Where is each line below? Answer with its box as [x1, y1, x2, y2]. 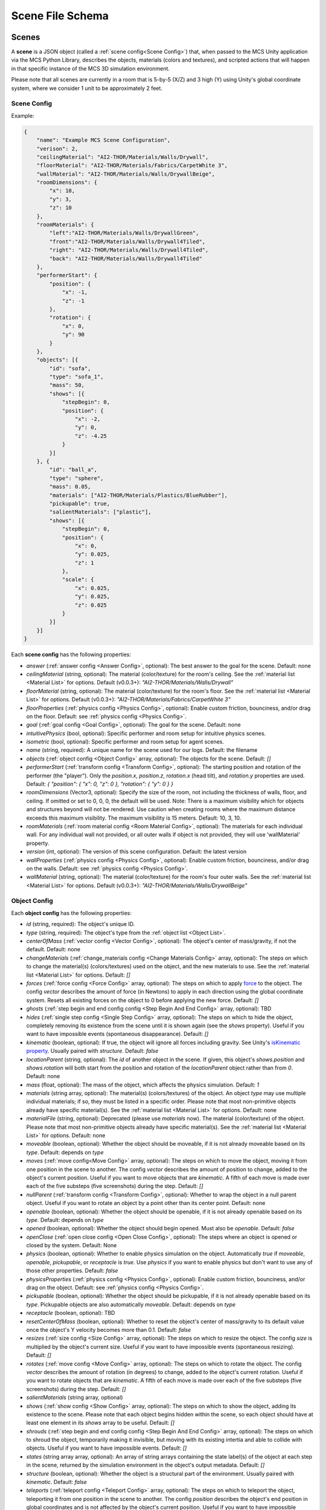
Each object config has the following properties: [11, 909, 132, 916]
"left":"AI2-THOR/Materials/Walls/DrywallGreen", [49, 230, 199, 237]
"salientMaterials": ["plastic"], [49, 509, 152, 516]
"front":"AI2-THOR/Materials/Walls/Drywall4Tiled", [49, 238, 206, 245]
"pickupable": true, [49, 500, 110, 507]
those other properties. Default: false [26, 1267, 118, 1274]
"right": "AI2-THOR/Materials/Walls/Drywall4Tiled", [49, 246, 209, 254]
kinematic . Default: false [26, 1479, 88, 1486]
